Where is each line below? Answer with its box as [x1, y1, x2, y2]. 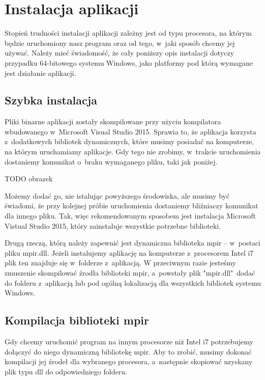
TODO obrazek [5, 173, 53, 184]
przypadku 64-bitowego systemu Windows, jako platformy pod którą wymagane [5, 57, 253, 68]
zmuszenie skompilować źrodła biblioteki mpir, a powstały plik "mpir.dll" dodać [5, 267, 255, 278]
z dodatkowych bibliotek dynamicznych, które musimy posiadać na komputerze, [5, 136, 254, 147]
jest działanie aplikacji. [5, 67, 76, 78]
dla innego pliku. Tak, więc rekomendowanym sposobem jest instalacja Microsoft [5, 210, 256, 221]
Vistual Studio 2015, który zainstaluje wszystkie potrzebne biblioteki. [5, 220, 221, 231]
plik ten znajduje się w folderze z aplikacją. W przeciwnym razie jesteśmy [5, 257, 236, 268]
